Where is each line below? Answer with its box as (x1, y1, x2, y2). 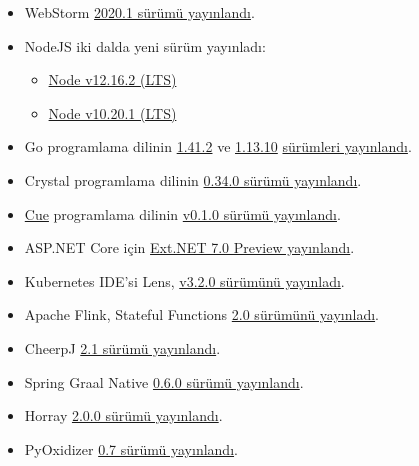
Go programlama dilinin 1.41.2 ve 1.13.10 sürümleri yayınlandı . (24, 136, 412, 157)
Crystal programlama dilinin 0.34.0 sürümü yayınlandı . (24, 169, 362, 190)
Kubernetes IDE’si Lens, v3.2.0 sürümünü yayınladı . (24, 270, 345, 291)
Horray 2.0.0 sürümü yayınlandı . (24, 405, 223, 426)
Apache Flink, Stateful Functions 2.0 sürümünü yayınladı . (24, 304, 379, 325)
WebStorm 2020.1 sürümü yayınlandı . (24, 2, 255, 22)
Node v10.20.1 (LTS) (48, 102, 177, 123)
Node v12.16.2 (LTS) (48, 69, 177, 90)
